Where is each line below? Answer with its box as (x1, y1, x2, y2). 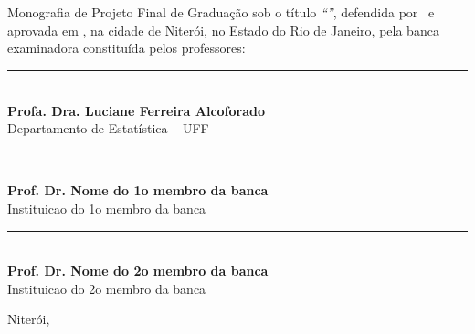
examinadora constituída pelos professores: (7, 38, 246, 57)
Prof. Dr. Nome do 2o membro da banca (7, 261, 269, 280)
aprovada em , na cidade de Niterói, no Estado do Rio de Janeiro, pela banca (7, 20, 439, 39)
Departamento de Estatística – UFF (7, 119, 209, 138)
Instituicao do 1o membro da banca (7, 198, 206, 217)
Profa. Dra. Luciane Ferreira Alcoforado (7, 100, 266, 120)
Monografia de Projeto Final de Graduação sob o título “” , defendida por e (7, 3, 435, 22)
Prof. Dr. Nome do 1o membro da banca (7, 181, 269, 200)
